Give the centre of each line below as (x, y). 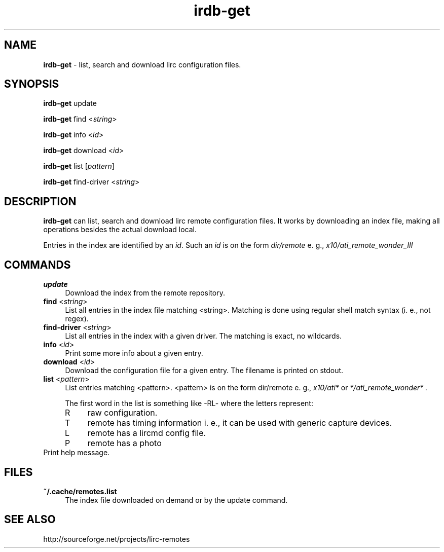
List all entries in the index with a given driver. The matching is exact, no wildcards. (203, 336)
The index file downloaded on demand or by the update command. (176, 500)
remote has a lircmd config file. (147, 433)
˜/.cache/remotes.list (80, 491)
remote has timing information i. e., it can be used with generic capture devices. (240, 423)
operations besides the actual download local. (120, 230)
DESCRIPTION (40, 201)
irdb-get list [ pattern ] (79, 166)
